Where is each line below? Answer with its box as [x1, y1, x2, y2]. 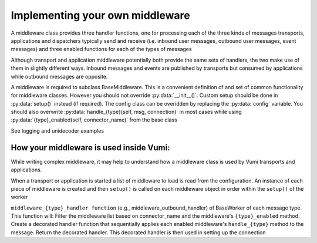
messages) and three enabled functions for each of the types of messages [11, 46, 192, 53]
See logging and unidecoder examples [11, 127, 104, 134]
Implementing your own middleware [11, 9, 190, 22]
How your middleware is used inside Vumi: [11, 143, 170, 153]
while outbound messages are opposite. [11, 73, 108, 80]
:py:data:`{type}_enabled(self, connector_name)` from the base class [11, 116, 177, 123]
